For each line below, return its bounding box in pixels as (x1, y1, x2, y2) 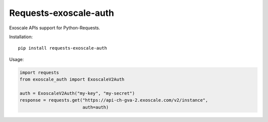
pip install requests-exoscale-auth (18, 45, 107, 51)
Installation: (9, 34, 33, 40)
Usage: (9, 56, 24, 62)
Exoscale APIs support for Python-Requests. (9, 25, 100, 31)
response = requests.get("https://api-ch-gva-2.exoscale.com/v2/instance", (19, 97, 208, 103)
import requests (19, 69, 60, 75)
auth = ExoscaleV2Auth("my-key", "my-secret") (19, 90, 135, 96)
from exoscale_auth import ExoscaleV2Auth (19, 77, 125, 82)
